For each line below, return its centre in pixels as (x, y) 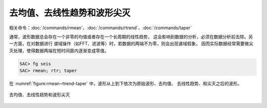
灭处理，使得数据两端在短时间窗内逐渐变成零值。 (59, 51)
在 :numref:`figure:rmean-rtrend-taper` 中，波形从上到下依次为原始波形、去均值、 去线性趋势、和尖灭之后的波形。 (126, 84)
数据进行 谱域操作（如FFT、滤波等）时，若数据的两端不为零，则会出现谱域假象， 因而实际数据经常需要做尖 (144, 44)
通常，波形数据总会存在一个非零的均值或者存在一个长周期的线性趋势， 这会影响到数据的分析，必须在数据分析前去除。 (129, 37)
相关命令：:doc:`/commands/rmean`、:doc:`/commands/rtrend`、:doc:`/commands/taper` (101, 28)
